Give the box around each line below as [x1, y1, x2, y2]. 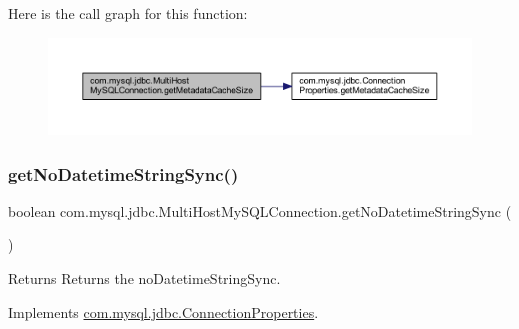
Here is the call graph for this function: [8, 3, 248, 23]
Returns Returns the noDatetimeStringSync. [8, 268, 281, 289]
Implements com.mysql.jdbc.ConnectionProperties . [8, 301, 319, 322]
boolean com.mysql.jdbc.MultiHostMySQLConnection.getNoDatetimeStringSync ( [8, 200, 512, 221]
